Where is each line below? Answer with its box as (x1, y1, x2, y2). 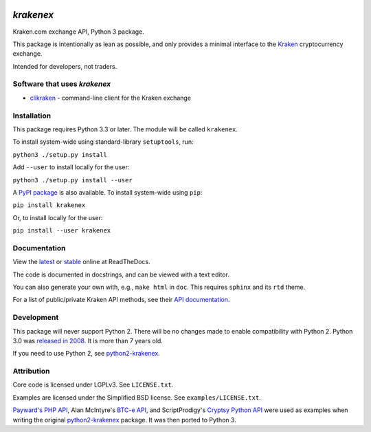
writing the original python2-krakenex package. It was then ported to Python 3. (12, 415, 236, 424)
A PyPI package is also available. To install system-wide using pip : (12, 188, 203, 196)
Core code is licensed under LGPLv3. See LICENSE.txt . (12, 380, 174, 389)
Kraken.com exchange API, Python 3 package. (12, 28, 144, 36)
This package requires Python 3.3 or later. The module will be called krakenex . (12, 125, 238, 133)
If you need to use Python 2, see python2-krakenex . (12, 349, 161, 358)
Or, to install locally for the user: (12, 213, 103, 222)
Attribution (12, 367, 50, 376)
